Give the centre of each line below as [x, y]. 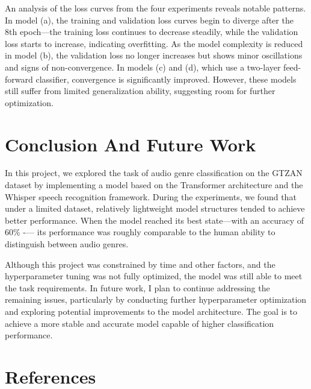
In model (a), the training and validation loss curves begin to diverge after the [149, 20]
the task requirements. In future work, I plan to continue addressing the [137, 287]
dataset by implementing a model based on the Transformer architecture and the [154, 185]
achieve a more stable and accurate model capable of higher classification [140, 323]
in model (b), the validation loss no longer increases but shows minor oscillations [154, 55]
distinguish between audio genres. [67, 244]
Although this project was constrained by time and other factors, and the [140, 264]
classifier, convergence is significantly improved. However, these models [166, 79]
